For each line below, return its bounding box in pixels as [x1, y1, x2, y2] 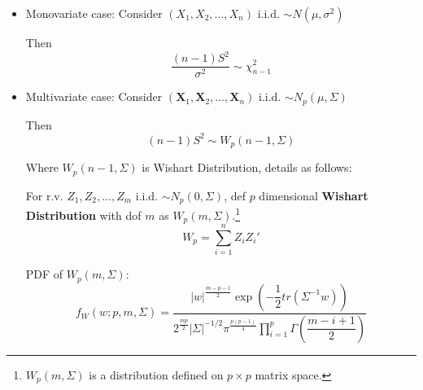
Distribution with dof [25, 206, 142, 223]
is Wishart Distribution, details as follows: [142, 159, 352, 176]
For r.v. [25, 186, 63, 204]
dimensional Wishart [259, 186, 368, 204]
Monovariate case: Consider [25, 5, 163, 21]
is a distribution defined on [89, 366, 224, 383]
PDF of [25, 265, 63, 283]
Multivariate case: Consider [25, 88, 163, 105]
